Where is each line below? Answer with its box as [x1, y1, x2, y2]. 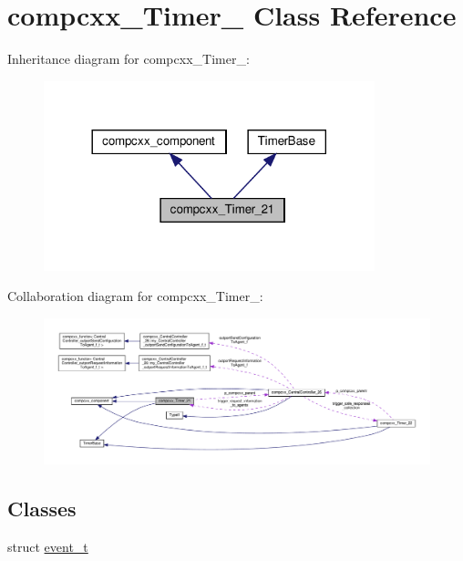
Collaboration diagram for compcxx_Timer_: [7, 286, 263, 306]
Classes [7, 493, 77, 522]
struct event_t [7, 536, 88, 556]
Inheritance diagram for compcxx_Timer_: [7, 49, 250, 68]
